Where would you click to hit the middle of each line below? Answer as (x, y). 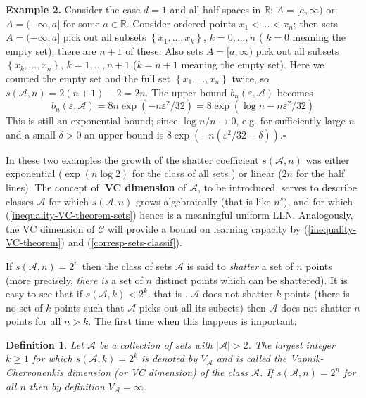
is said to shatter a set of (240, 265)
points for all (33, 321)
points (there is (317, 294)
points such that (89, 307)
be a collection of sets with (156, 344)
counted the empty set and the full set (88, 78)
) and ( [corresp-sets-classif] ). (121, 242)
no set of (24, 307)
